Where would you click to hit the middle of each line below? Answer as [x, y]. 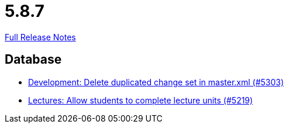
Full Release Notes [40, 37]
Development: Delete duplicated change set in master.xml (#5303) [156, 82]
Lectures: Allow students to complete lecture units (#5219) [141, 100]
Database [33, 60]
